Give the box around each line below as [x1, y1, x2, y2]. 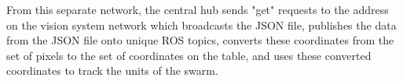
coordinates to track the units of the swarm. [6, 62, 218, 79]
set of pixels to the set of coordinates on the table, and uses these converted [6, 47, 372, 63]
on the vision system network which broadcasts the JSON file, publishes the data [6, 16, 397, 33]
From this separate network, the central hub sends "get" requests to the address [6, 2, 389, 17]
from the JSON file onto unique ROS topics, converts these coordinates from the [6, 32, 394, 48]
